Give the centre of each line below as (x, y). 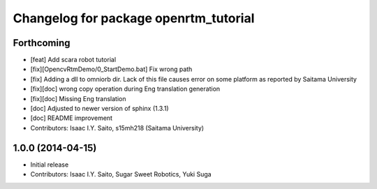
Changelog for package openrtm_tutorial (134, 18)
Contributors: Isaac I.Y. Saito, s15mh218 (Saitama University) (117, 128)
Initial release (50, 165)
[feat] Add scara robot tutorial (73, 60)
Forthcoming (42, 43)
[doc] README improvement (72, 118)
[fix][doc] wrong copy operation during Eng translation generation (125, 89)
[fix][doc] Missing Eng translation (78, 98)
